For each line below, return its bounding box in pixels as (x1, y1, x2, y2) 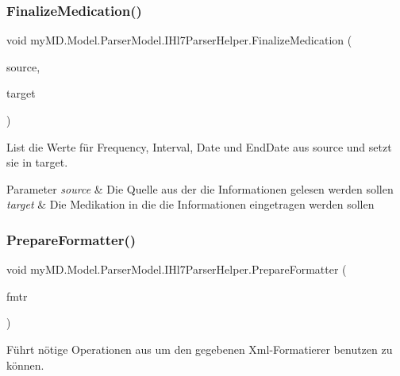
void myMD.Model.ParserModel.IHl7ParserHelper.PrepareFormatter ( (6, 261, 347, 278)
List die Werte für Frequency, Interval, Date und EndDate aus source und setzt (6, 138, 392, 155)
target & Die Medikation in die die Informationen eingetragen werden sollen (6, 196, 375, 213)
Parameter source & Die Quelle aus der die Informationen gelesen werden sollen (6, 180, 394, 197)
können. (6, 356, 44, 373)
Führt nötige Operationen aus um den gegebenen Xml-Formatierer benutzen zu (6, 340, 393, 357)
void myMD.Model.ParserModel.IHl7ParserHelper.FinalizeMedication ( (6, 32, 352, 48)
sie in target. (6, 154, 68, 171)
